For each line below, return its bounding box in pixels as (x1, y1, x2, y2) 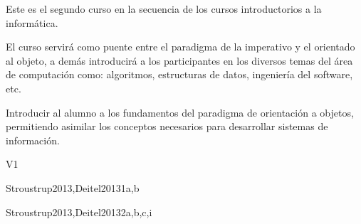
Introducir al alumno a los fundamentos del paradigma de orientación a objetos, (6, 105, 354, 119)
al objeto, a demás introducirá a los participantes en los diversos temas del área (6, 53, 353, 68)
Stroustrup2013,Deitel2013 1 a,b (6, 180, 140, 195)
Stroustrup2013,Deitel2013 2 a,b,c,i (6, 204, 152, 219)
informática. (6, 15, 58, 30)
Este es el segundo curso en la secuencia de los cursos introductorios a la (6, 1, 322, 16)
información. (6, 132, 60, 147)
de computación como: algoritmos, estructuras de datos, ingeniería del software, (6, 67, 353, 82)
